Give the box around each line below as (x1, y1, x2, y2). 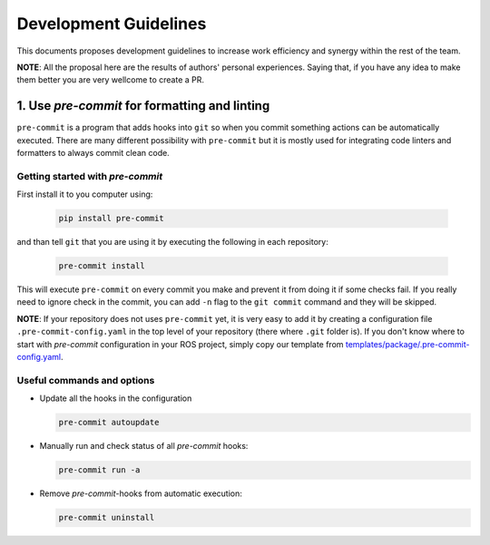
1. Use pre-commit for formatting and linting (16, 98, 270, 113)
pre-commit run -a (58, 465, 141, 475)
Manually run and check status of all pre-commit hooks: (39, 441, 249, 452)
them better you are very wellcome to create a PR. (16, 74, 204, 85)
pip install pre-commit (58, 213, 165, 224)
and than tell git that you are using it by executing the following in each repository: (16, 237, 328, 248)
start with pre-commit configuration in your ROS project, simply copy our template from (16, 338, 344, 349)
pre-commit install (58, 261, 145, 271)
